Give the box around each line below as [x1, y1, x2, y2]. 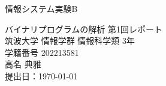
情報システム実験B [5, 2, 78, 14]
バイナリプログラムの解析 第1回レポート [5, 22, 162, 35]
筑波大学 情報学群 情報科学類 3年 [5, 34, 135, 47]
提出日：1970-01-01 [5, 69, 78, 82]
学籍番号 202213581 [5, 46, 79, 58]
